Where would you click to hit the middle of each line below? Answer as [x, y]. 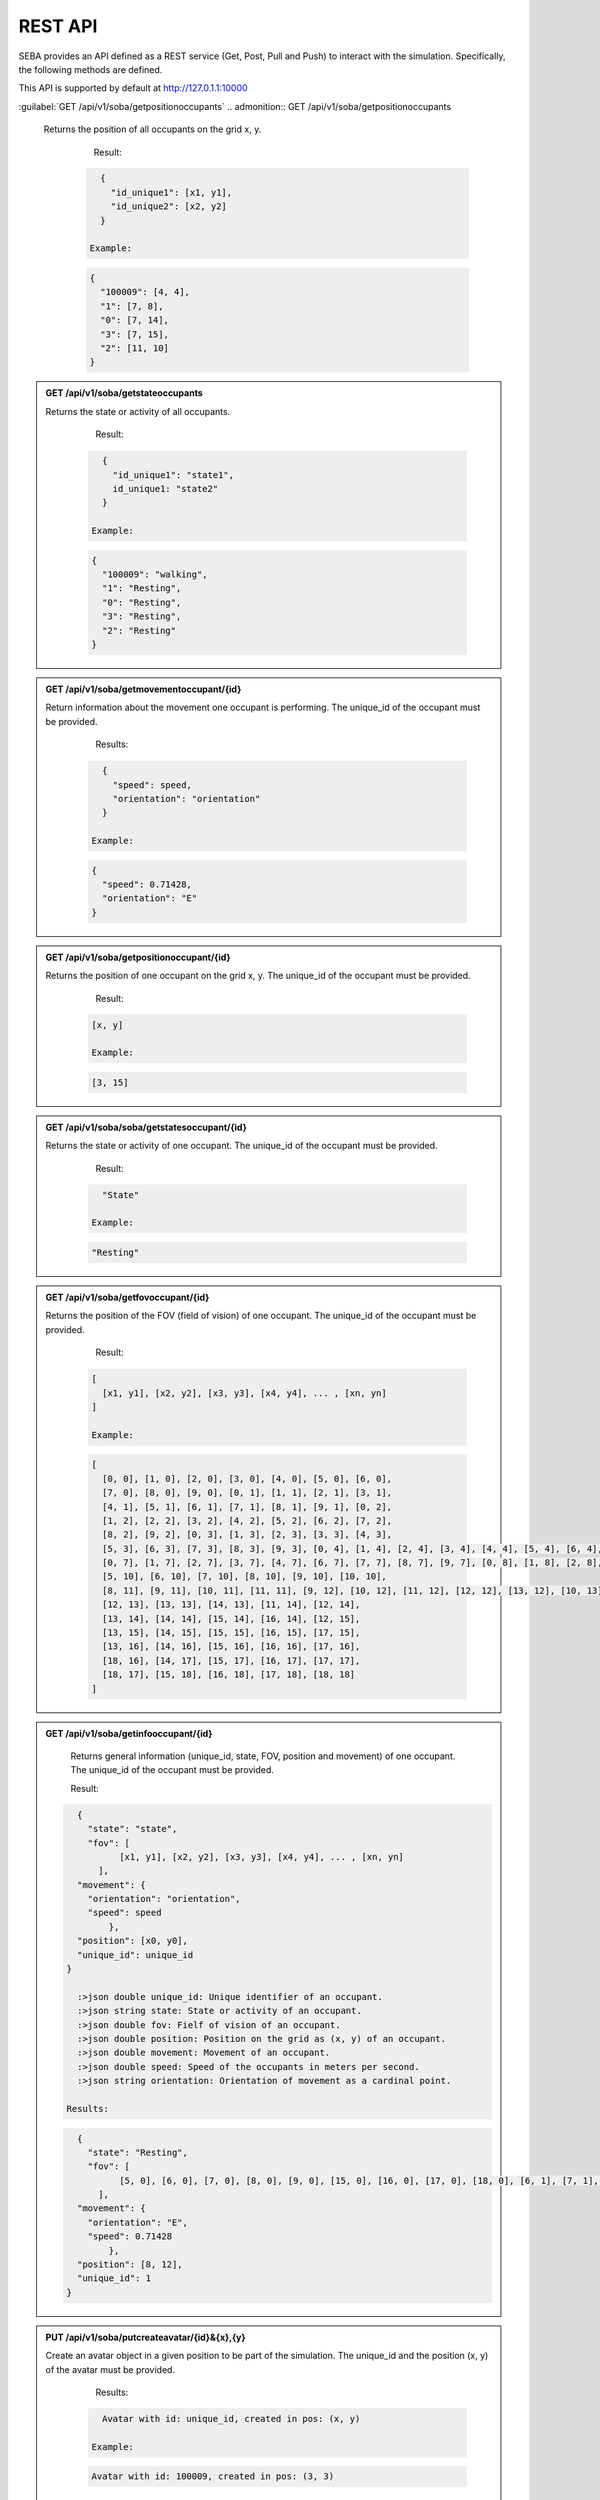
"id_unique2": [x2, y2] [168, 206]
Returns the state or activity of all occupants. [138, 411]
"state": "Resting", [138, 2152]
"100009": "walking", [155, 574]
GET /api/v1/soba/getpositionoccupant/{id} [138, 957]
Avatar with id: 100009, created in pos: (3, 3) [213, 2476]
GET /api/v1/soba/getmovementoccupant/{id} [143, 689]
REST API [58, 26]
